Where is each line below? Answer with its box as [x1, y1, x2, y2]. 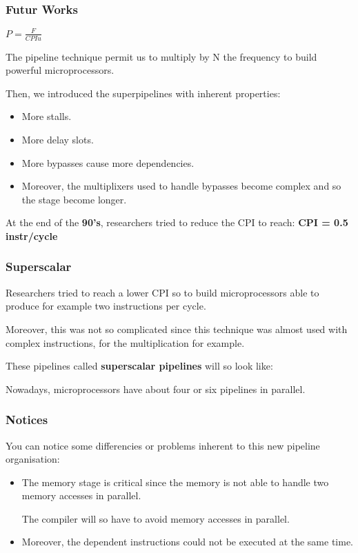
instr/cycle [6, 228, 58, 243]
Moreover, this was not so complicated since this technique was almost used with [6, 321, 348, 336]
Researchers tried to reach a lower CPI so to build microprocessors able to [6, 285, 319, 299]
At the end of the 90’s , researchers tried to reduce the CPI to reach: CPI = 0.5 [6, 215, 348, 230]
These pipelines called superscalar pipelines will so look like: [6, 359, 273, 373]
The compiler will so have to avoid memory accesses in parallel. [21, 511, 290, 525]
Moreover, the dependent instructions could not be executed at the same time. [21, 534, 354, 549]
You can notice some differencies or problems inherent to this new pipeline [6, 438, 320, 452]
